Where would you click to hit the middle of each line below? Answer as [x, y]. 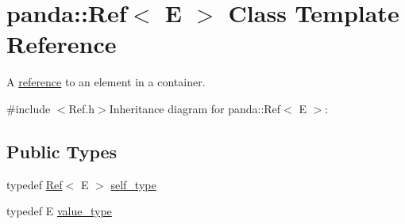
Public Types [62, 151]
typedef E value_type [59, 211]
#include [29, 108]
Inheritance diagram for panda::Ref [195, 108]
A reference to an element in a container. [106, 82]
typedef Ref [35, 184]
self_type [133, 184]
